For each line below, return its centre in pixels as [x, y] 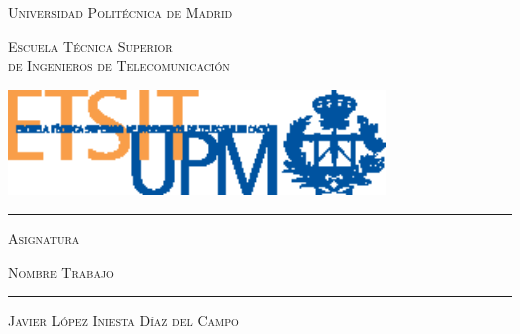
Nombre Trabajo [61, 271]
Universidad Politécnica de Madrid [120, 12]
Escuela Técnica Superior [90, 45]
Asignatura [44, 238]
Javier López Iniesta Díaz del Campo [123, 320]
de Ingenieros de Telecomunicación [119, 65]
